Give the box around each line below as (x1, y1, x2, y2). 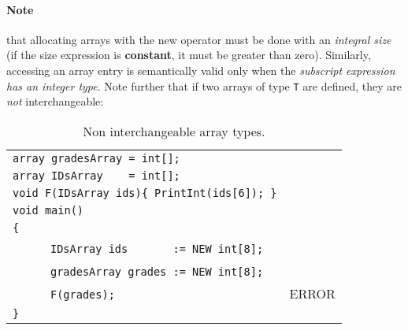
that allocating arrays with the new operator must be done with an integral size (6, 31, 391, 47)
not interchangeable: (6, 93, 104, 109)
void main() (13, 203, 84, 217)
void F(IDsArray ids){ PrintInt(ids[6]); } (13, 186, 277, 199)
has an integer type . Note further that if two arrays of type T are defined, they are (6, 77, 402, 94)
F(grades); (50, 287, 115, 301)
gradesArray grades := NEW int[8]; (50, 265, 264, 278)
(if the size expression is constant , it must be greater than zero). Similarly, (6, 46, 371, 63)
